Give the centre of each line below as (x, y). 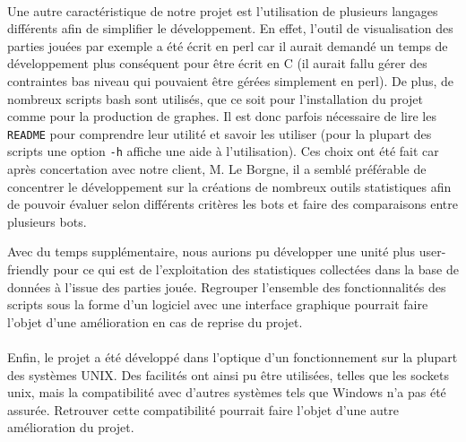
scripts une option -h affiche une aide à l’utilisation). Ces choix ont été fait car (223, 151)
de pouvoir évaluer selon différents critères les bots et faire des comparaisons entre (233, 204)
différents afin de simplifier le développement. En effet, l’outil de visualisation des (230, 28)
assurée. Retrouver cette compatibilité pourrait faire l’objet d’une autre (203, 409)
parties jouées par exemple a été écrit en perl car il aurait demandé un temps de (228, 45)
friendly (28, 269)
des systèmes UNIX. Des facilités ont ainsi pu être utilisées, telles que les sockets (229, 374)
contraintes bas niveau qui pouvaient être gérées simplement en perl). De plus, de (231, 80)
